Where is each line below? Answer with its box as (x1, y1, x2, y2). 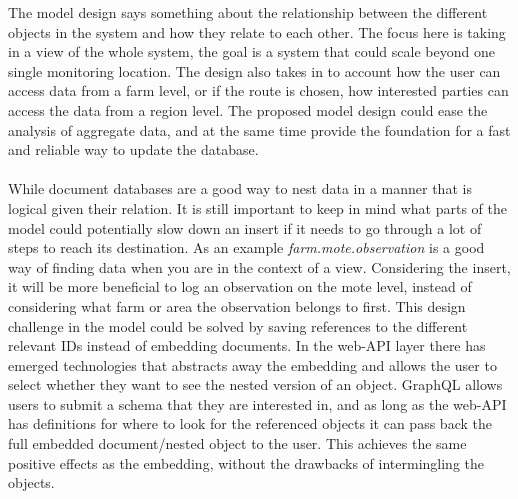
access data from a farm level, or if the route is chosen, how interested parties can (8, 80, 509, 101)
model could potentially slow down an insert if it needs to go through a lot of (8, 217, 482, 238)
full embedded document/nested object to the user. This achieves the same (8, 433, 467, 454)
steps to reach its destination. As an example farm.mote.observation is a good (8, 237, 485, 258)
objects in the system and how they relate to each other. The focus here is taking (8, 21, 506, 42)
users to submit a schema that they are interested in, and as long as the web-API (8, 393, 507, 414)
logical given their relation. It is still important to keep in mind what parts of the (8, 197, 507, 218)
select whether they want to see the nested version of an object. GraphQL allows (8, 374, 503, 395)
